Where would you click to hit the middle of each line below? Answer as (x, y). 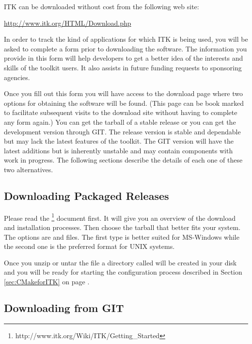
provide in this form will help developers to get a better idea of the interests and (124, 58)
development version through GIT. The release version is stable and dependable (122, 131)
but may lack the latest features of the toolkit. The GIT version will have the (119, 141)
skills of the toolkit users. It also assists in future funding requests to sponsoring (123, 67)
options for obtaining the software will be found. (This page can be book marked (124, 103)
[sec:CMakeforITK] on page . (47, 281)
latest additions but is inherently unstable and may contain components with (118, 150)
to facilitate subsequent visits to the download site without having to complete (121, 112)
